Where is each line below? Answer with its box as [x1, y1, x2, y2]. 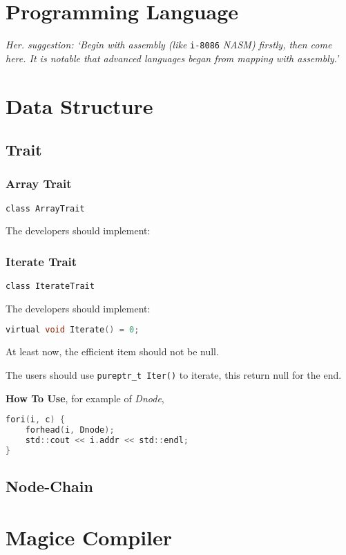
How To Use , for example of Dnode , [6, 391, 164, 405]
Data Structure [6, 91, 153, 120]
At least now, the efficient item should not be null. [6, 344, 219, 359]
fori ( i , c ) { [6, 415, 65, 425]
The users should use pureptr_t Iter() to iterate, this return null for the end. [6, 367, 342, 382]
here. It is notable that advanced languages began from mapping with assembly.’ [6, 50, 339, 65]
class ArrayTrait [6, 203, 85, 214]
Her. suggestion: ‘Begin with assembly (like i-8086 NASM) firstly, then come [6, 37, 332, 52]
